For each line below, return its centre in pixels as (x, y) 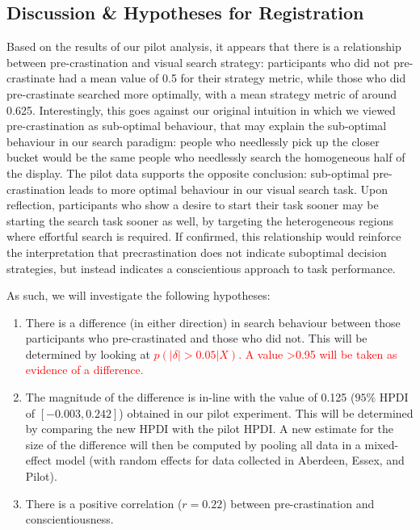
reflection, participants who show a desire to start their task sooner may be (193, 205)
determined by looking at (88, 353)
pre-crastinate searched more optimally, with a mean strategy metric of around (202, 93)
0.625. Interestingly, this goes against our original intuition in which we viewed (201, 109)
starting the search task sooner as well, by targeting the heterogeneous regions (200, 220)
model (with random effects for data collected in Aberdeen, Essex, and (230, 460)
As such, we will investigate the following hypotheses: (139, 295)
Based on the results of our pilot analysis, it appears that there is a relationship (204, 46)
